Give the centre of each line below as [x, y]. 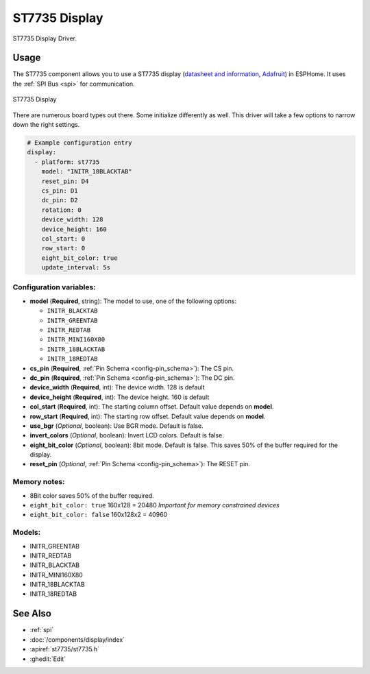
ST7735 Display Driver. [45, 38]
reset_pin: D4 [65, 181]
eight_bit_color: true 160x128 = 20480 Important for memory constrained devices [155, 505]
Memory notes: [39, 482]
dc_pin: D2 [60, 200]
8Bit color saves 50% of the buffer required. [92, 495]
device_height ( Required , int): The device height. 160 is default [120, 397]
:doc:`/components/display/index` [77, 639]
